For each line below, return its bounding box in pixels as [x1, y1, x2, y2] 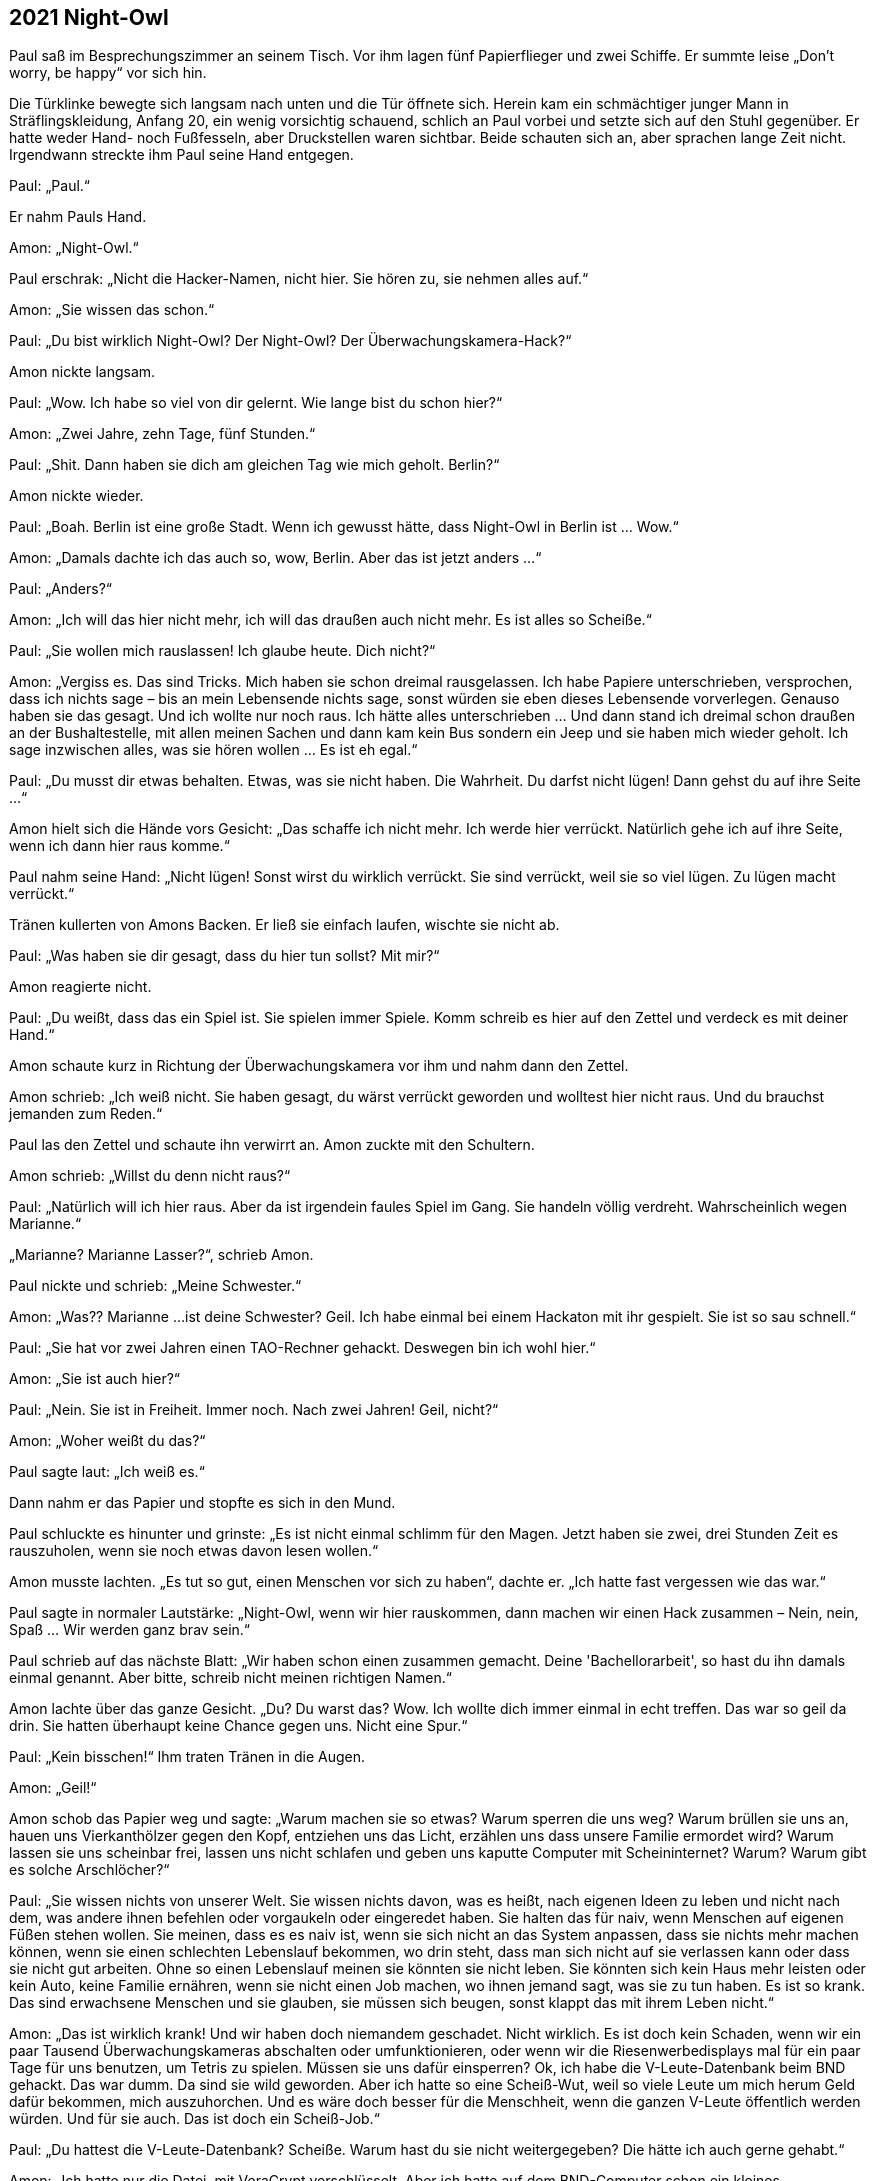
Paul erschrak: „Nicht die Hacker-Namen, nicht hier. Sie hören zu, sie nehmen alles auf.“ [9, 270, 589, 288]
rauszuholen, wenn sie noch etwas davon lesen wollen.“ [9, 1542, 379, 1560]
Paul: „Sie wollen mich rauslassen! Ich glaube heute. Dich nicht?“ [9, 642, 436, 660]
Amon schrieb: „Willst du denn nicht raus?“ [9, 1167, 291, 1185]
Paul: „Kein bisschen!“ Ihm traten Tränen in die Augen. [9, 1748, 365, 1766]
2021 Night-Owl [9, 5, 169, 30]
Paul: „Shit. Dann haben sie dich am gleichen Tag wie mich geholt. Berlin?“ [9, 456, 500, 474]
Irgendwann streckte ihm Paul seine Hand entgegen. [9, 146, 354, 164]
